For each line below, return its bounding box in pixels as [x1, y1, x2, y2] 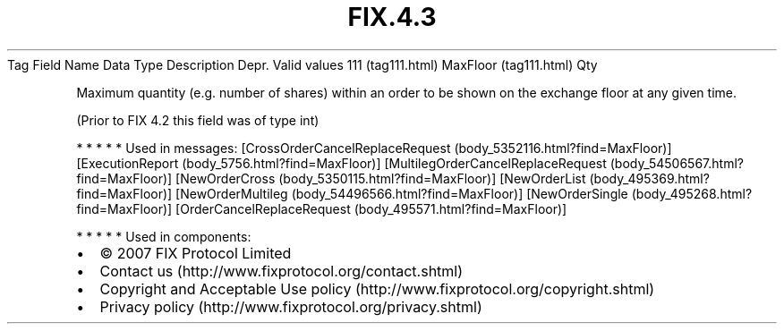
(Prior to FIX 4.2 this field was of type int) [76, 112, 320, 128]
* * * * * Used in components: [76, 228, 251, 244]
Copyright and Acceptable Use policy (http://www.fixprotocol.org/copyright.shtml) [99, 279, 655, 298]
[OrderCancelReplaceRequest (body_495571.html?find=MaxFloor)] [175, 200, 567, 216]
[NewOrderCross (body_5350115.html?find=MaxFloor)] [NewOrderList [175, 170, 586, 186]
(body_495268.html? [631, 185, 753, 201]
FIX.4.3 [347, 2, 437, 32]
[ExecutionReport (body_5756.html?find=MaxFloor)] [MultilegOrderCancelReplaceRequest [76, 155, 607, 171]
